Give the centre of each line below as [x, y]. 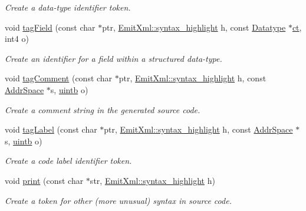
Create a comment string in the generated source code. [103, 109]
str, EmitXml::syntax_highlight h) [152, 180]
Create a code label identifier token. [68, 161]
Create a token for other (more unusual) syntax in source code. [118, 200]
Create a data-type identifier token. [68, 7]
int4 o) [17, 39]
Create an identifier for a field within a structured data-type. [113, 58]
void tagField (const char [50, 27]
